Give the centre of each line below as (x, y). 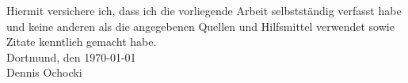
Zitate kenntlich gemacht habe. (82, 41)
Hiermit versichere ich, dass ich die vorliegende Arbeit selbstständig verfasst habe (204, 10)
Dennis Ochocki (44, 72)
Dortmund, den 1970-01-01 (71, 57)
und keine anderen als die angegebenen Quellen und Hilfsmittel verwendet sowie (200, 26)
